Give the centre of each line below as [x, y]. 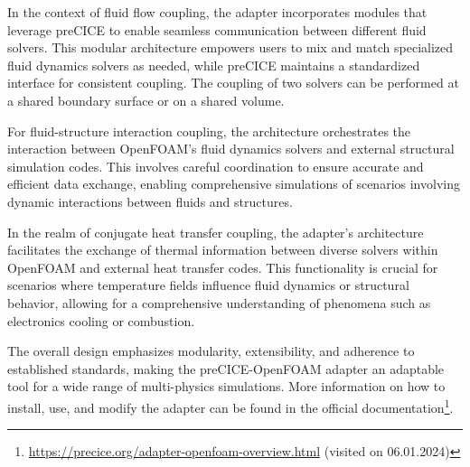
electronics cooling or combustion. [101, 320]
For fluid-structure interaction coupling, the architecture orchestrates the [209, 131]
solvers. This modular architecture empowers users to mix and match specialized [230, 47]
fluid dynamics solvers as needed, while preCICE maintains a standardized [214, 65]
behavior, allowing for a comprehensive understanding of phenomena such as [219, 302]
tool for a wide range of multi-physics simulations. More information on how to [226, 386]
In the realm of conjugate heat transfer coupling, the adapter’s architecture [216, 232]
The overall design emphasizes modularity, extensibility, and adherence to [211, 351]
